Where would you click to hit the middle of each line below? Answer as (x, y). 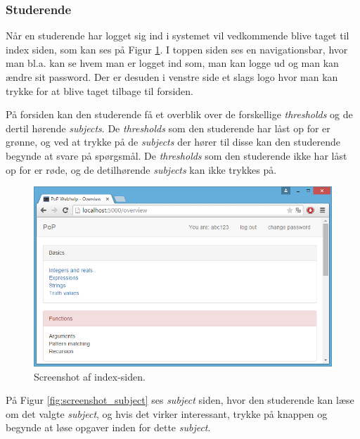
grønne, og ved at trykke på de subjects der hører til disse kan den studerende (173, 142)
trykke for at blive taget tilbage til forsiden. (99, 90)
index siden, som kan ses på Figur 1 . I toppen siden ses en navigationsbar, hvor (177, 49)
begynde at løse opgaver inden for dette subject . (108, 427)
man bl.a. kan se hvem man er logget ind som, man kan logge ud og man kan (172, 63)
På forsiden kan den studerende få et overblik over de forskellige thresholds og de (179, 114)
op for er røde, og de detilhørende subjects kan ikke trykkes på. (141, 169)
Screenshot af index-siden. (90, 376)
